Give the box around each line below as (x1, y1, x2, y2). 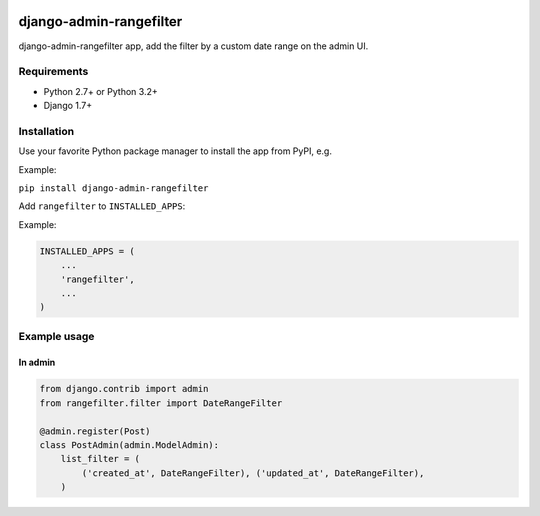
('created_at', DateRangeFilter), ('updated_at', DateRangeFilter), (81, 467, 425, 479)
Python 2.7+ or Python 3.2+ (43, 85, 159, 97)
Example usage (18, 329, 95, 343)
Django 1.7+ (43, 100, 93, 112)
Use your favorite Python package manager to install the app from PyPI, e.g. (18, 145, 332, 157)
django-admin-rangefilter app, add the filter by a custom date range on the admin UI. (18, 40, 369, 52)
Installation (18, 124, 75, 138)
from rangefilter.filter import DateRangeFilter (39, 397, 283, 409)
